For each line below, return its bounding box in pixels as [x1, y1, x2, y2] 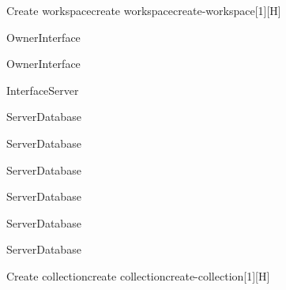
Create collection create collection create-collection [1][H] [6, 267, 270, 284]
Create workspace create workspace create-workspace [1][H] [6, 2, 281, 18]
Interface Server [6, 81, 79, 98]
